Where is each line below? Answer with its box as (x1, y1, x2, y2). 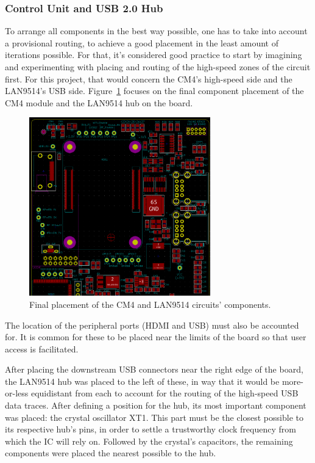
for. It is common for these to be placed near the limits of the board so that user (5, 330, 306, 343)
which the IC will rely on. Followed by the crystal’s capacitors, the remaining (5, 434, 293, 447)
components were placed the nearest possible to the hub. (5, 447, 216, 459)
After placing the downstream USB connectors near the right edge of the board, (5, 363, 303, 376)
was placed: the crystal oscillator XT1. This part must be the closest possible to (5, 410, 303, 423)
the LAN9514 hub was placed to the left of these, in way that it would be (5, 374, 280, 387)
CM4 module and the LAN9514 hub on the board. (5, 96, 193, 109)
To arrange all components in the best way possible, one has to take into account (5, 24, 308, 37)
